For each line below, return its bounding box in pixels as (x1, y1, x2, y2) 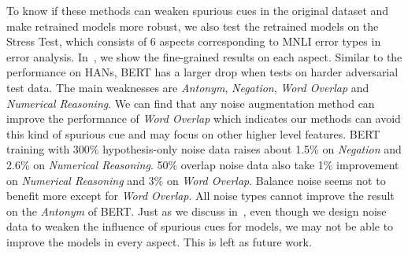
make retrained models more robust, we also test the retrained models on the (6, 17, 379, 34)
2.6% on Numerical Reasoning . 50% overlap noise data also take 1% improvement (6, 156, 399, 172)
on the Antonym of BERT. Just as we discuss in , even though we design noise (6, 202, 387, 219)
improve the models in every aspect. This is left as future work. (6, 233, 312, 249)
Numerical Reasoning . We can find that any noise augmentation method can (6, 94, 375, 111)
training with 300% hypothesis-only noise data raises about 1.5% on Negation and (6, 141, 402, 157)
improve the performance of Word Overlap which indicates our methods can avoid (6, 110, 401, 127)
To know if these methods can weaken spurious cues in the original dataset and (6, 2, 389, 18)
